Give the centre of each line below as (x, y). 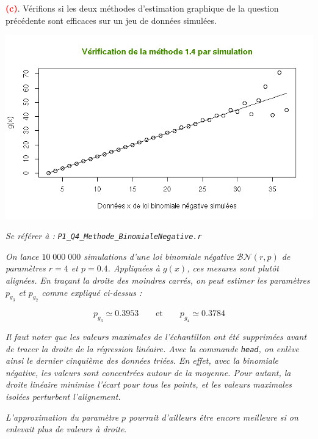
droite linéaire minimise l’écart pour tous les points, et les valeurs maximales (149, 384)
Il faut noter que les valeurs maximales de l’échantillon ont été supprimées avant (156, 337)
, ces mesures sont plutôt (233, 268)
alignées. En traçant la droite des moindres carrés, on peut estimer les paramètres (158, 280)
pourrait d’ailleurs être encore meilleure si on (214, 417)
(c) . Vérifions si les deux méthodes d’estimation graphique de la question (142, 8)
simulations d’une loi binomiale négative (159, 256)
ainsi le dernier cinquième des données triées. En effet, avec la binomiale (142, 360)
